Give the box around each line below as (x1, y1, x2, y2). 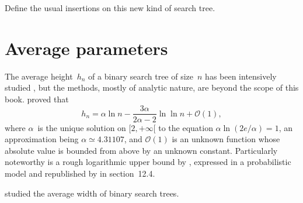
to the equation (158, 121, 213, 133)
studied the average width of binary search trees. (5, 187, 179, 199)
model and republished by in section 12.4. (5, 167, 155, 179)
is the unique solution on (37, 121, 126, 133)
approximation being (5, 133, 79, 145)
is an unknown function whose (172, 133, 280, 145)
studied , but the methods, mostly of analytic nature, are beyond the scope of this (5, 81, 299, 94)
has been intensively (205, 70, 277, 82)
